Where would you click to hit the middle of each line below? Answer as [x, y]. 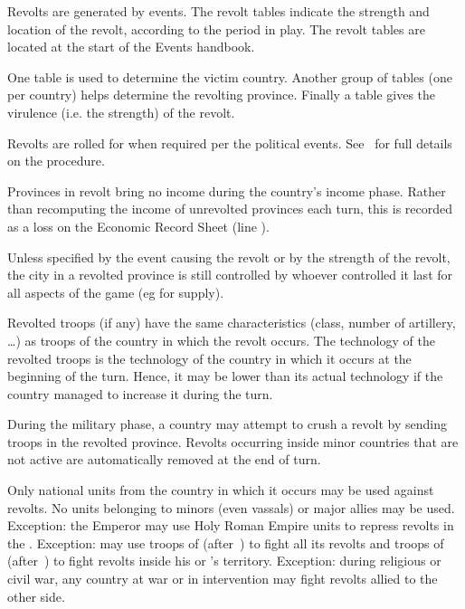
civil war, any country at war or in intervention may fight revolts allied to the [223, 579]
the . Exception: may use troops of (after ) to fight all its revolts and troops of [226, 542]
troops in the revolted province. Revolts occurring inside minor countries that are [233, 441]
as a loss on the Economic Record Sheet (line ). [138, 226]
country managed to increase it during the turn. [140, 393]
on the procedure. [56, 161]
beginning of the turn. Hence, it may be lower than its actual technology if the [225, 376]
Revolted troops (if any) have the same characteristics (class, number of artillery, [232, 323]
